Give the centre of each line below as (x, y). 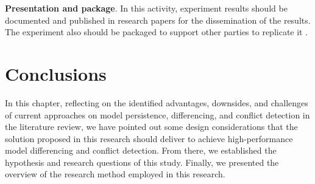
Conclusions (56, 73)
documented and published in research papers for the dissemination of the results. (158, 20)
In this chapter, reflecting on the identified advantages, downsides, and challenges (157, 102)
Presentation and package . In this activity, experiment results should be (146, 8)
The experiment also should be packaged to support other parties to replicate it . (157, 32)
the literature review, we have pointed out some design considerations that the (151, 127)
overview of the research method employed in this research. (115, 174)
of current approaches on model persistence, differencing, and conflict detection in (157, 114)
